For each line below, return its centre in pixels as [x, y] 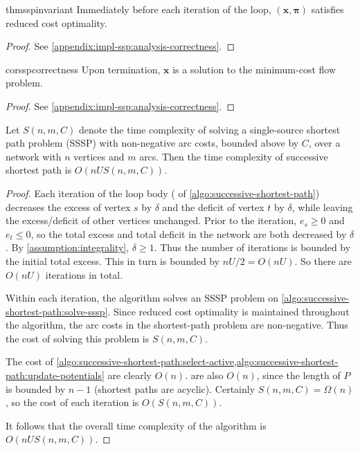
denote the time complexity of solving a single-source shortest [209, 129]
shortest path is [39, 170]
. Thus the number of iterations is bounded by [252, 247]
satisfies [327, 9]
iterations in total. [84, 274]
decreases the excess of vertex [68, 206]
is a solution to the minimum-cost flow [254, 69]
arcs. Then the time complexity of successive [234, 156]
